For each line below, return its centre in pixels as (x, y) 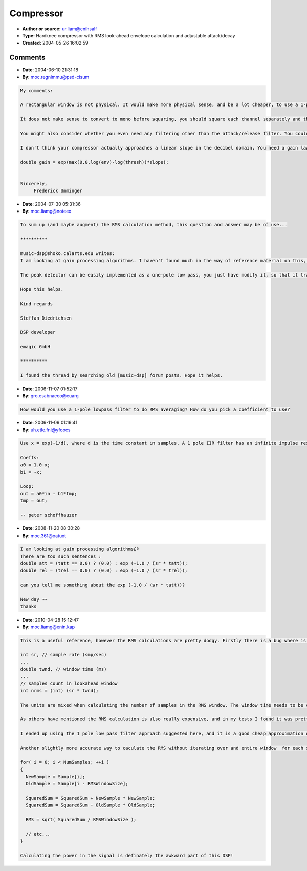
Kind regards (37, 304)
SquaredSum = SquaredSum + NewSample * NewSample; (91, 798)
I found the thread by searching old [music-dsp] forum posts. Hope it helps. (121, 375)
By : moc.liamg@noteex (47, 211)
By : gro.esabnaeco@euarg (50, 396)
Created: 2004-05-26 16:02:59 (55, 43)
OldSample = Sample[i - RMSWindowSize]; (77, 784)
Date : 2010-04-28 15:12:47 (51, 620)
